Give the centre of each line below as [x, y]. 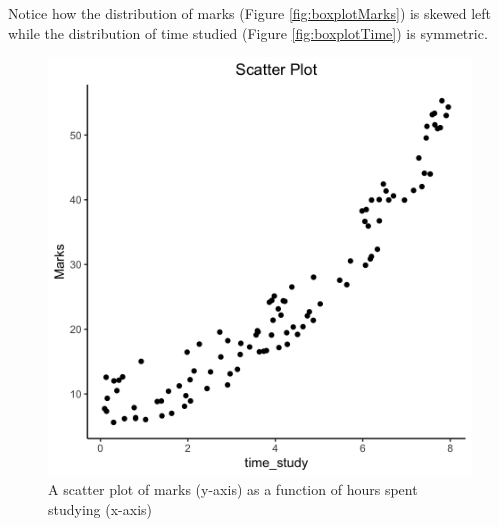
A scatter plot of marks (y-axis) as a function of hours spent [233, 489]
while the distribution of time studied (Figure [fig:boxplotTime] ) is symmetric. [248, 32]
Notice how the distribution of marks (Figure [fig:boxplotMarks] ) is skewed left [250, 13]
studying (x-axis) [100, 509]
